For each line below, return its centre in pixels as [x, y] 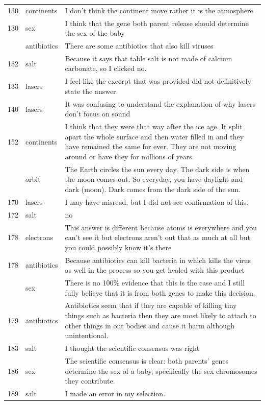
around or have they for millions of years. [129, 156]
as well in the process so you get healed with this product [155, 270]
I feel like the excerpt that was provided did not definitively [158, 81]
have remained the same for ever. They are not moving [151, 146]
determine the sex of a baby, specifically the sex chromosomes [161, 371]
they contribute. [90, 381]
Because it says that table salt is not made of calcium [149, 58]
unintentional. [87, 335]
